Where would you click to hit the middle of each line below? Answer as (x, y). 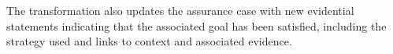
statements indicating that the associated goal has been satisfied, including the (196, 25)
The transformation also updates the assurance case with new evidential (180, 10)
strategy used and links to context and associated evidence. (149, 41)
